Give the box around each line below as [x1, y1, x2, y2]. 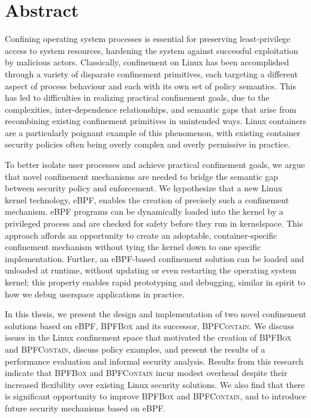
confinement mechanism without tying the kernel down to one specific [5, 240, 261, 253]
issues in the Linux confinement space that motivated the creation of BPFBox [5, 331, 292, 344]
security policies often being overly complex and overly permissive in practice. [5, 138, 291, 151]
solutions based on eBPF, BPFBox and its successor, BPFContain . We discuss [5, 319, 294, 332]
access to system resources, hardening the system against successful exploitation [5, 44, 298, 56]
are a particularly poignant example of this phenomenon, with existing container [5, 126, 301, 139]
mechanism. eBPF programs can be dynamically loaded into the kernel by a [5, 205, 283, 218]
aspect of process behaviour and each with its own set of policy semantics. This [5, 79, 296, 92]
